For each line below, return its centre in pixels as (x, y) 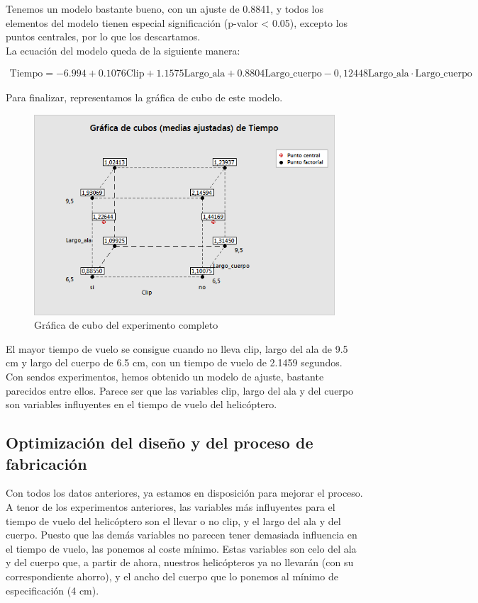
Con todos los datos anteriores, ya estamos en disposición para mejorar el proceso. (184, 493)
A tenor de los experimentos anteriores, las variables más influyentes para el (171, 507)
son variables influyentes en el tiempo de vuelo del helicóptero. (141, 404)
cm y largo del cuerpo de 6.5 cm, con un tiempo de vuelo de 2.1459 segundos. (174, 362)
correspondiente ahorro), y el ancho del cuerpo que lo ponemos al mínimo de (172, 576)
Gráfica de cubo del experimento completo (126, 325)
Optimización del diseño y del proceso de (160, 443)
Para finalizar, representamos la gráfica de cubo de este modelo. (144, 97)
